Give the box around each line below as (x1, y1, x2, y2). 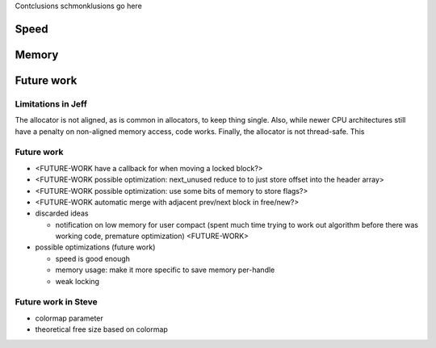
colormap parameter (35, 313, 104, 323)
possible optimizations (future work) (35, 242, 156, 252)
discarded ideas (35, 208, 89, 218)
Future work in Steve (15, 296, 99, 308)
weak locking (55, 276, 100, 286)
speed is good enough (55, 254, 131, 263)
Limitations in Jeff (15, 98, 88, 109)
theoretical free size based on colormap (35, 325, 169, 334)
